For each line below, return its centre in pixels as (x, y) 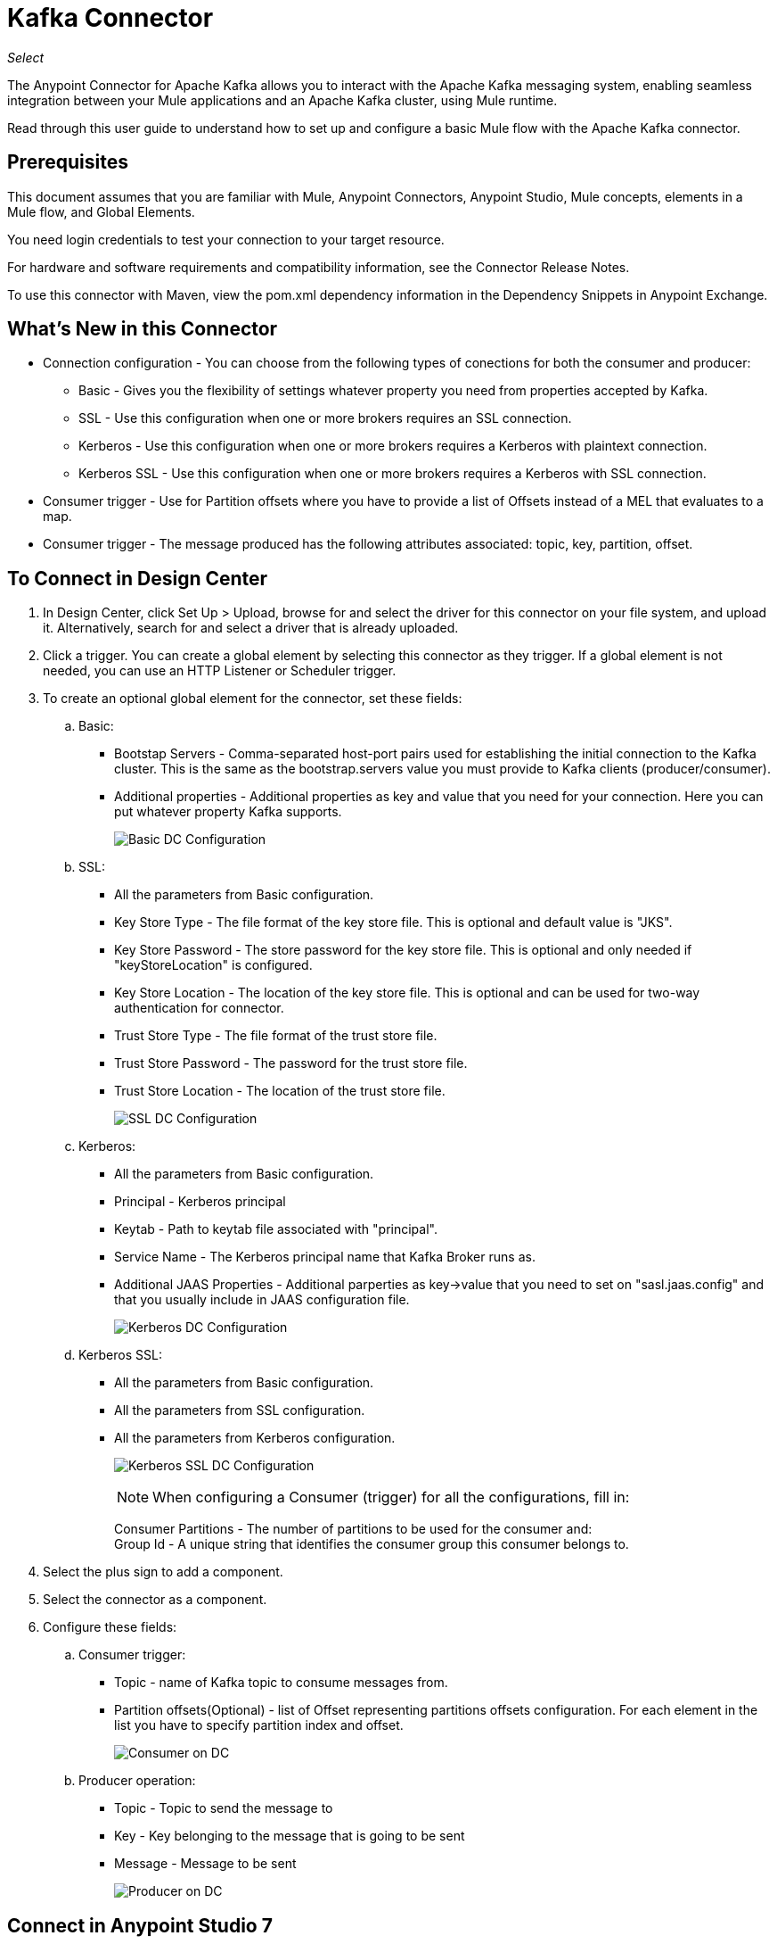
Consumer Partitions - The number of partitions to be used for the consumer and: (353, 1529)
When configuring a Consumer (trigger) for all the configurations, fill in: (391, 1497)
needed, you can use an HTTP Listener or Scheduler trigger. (220, 671)
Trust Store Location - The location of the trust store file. (280, 1091)
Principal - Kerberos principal (200, 1202)
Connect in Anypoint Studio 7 (140, 1925)
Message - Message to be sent (205, 1864)
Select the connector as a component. (155, 1600)
